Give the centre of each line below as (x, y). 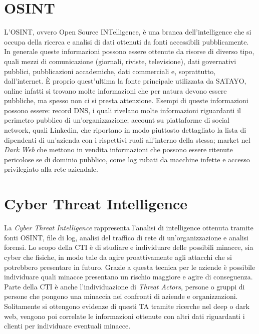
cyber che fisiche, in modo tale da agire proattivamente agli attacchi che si (118, 257)
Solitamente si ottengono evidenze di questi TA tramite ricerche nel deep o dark (127, 306)
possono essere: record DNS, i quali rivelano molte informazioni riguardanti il (122, 110)
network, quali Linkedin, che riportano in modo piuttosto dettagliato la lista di (125, 130)
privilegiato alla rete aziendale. (51, 169)
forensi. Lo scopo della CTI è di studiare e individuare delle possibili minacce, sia (129, 247)
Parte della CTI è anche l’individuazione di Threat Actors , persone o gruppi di (124, 286)
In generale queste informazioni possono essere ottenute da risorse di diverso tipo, (129, 51)
